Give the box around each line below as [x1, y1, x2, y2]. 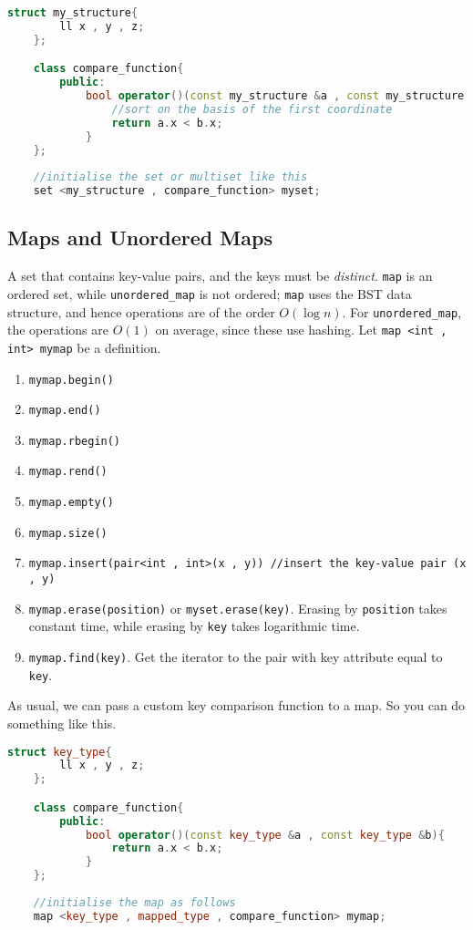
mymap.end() [28, 404, 101, 418]
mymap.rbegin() [28, 434, 121, 448]
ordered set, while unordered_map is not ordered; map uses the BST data [7, 284, 412, 303]
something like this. [7, 713, 117, 732]
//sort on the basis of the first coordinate [111, 102, 393, 116]
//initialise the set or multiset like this [33, 170, 308, 184]
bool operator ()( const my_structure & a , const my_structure [85, 89, 465, 103]
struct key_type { [7, 745, 112, 759]
